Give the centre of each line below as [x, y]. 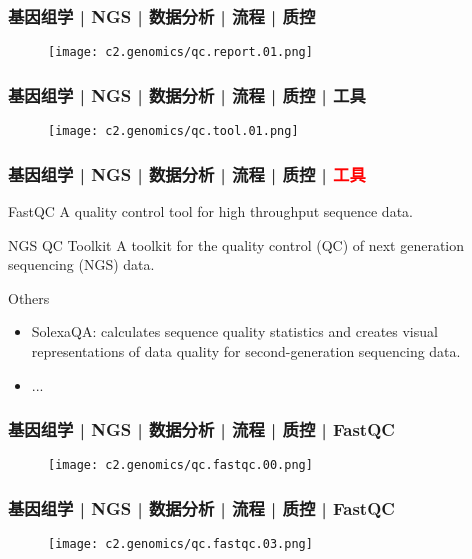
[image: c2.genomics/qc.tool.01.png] [173, 131]
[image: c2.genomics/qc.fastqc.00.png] [180, 465]
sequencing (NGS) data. [81, 264]
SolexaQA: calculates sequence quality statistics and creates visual [234, 331]
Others [29, 297]
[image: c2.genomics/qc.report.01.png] [180, 52]
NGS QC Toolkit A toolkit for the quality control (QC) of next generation [236, 244]
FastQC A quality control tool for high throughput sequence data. [210, 210]
